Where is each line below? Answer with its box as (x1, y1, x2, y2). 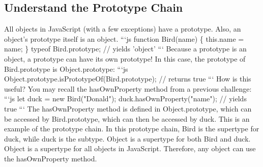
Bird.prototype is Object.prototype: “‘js (4, 63, 128, 74)
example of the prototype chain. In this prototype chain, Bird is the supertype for (4, 123, 259, 134)
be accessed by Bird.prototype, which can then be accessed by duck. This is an (4, 113, 250, 124)
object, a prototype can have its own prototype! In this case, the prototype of (4, 53, 246, 64)
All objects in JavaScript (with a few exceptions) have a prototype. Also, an (4, 23, 241, 34)
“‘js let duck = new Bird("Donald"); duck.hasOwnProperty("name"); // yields (4, 93, 247, 104)
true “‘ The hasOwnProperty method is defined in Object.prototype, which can (4, 103, 252, 114)
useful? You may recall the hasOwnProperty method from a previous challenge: (4, 83, 252, 94)
